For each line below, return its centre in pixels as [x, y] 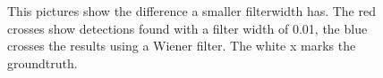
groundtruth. [43, 62]
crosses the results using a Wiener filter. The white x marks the [182, 46]
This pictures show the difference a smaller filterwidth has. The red [191, 11]
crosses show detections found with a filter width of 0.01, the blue [187, 28]
